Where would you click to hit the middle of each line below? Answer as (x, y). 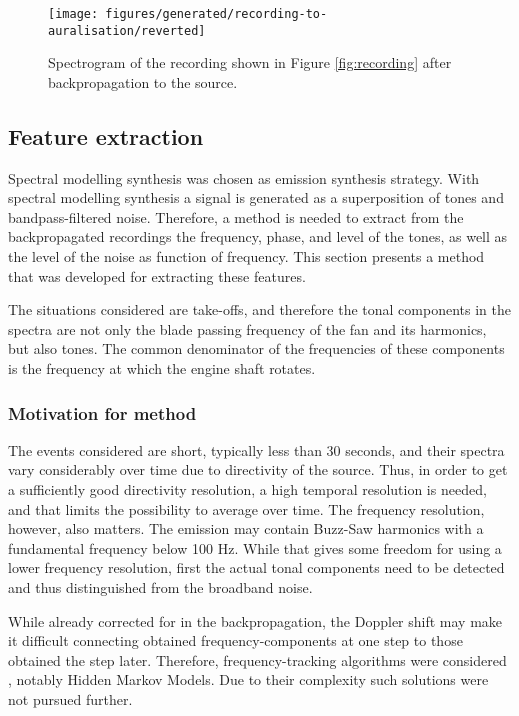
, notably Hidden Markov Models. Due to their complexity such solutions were (248, 679)
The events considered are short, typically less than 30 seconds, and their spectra (256, 449)
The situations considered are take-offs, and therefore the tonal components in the (259, 309)
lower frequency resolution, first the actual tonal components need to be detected (256, 567)
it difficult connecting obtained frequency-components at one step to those (235, 640)
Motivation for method (102, 412)
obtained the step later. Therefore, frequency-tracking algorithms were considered (257, 659)
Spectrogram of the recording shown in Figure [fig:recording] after (250, 62)
